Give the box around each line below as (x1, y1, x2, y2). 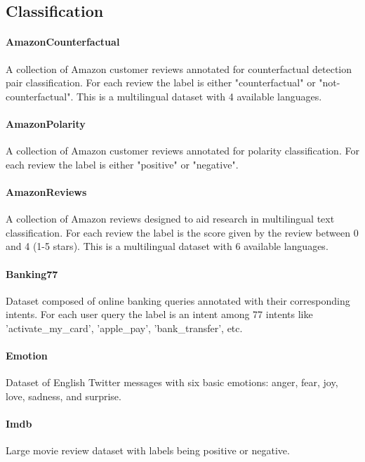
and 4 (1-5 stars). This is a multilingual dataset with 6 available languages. (6, 239, 328, 253)
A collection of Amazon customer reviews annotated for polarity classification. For (6, 143, 359, 158)
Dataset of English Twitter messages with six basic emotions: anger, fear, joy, (6, 375, 338, 390)
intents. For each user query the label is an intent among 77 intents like (6, 307, 313, 322)
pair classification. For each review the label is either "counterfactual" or (6, 75, 316, 90)
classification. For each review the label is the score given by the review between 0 (6, 225, 359, 239)
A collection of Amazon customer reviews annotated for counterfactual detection (6, 61, 352, 76)
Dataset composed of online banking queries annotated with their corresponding (6, 293, 350, 308)
